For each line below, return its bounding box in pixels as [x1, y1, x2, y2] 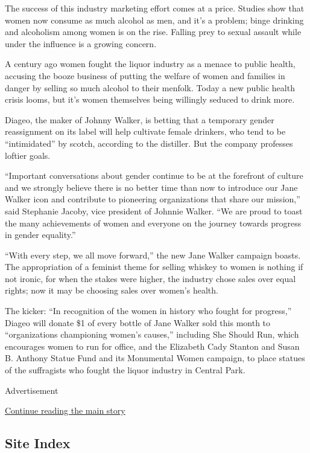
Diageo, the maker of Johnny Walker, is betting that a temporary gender [5, 113, 274, 126]
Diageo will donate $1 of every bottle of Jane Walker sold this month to [5, 316, 271, 329]
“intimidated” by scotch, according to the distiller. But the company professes [5, 137, 293, 149]
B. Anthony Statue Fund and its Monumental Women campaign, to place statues [5, 352, 305, 364]
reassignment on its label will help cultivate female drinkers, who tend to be [5, 125, 286, 138]
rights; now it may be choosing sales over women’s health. [5, 284, 218, 297]
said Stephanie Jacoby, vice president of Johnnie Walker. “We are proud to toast [5, 204, 303, 217]
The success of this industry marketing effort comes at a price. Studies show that [5, 2, 305, 14]
